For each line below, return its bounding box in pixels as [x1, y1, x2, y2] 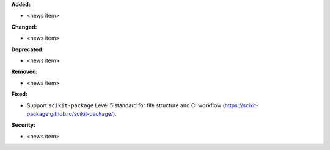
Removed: [11, 68, 38, 76]
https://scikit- [224, 101, 259, 109]
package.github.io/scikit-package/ [26, 110, 113, 117]
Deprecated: [11, 46, 44, 53]
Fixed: [11, 90, 28, 98]
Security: [11, 121, 36, 129]
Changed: [11, 23, 37, 30]
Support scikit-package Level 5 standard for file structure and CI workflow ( [26, 101, 226, 109]
